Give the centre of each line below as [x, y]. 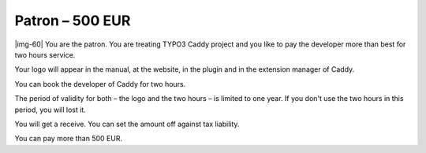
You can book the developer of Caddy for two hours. [100, 84]
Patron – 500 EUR [73, 21]
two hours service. [45, 54]
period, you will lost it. [50, 110]
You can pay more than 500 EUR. [68, 139]
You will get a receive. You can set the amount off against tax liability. [127, 124]
